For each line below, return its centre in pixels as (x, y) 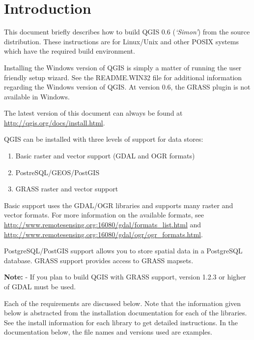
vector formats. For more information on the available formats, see (104, 215)
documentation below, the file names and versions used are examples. (108, 332)
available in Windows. (37, 96)
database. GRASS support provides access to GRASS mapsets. (99, 260)
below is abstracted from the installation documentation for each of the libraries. (126, 313)
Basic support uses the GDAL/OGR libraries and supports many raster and (119, 205)
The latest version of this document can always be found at (93, 113)
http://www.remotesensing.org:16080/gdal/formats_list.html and (103, 225)
